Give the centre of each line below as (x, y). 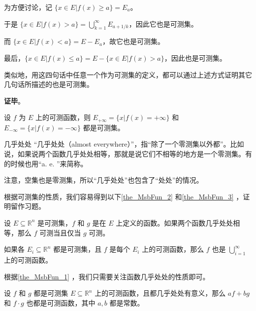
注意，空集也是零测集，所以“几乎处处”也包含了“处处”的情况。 (104, 180)
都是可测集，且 (78, 249)
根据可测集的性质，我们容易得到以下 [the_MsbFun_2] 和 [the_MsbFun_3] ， (124, 196)
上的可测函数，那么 (173, 249)
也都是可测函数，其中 (61, 302)
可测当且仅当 (60, 232)
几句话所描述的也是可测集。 (49, 84)
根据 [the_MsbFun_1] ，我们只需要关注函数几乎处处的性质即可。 (107, 276)
